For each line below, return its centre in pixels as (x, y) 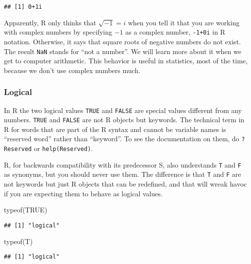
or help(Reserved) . (63, 148)
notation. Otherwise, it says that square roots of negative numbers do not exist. (122, 41)
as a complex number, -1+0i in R (175, 32)
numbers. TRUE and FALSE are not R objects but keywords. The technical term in (124, 120)
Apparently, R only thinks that (50, 22)
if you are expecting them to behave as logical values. (83, 193)
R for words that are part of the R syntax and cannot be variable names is (115, 129)
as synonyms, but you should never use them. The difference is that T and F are (123, 174)
